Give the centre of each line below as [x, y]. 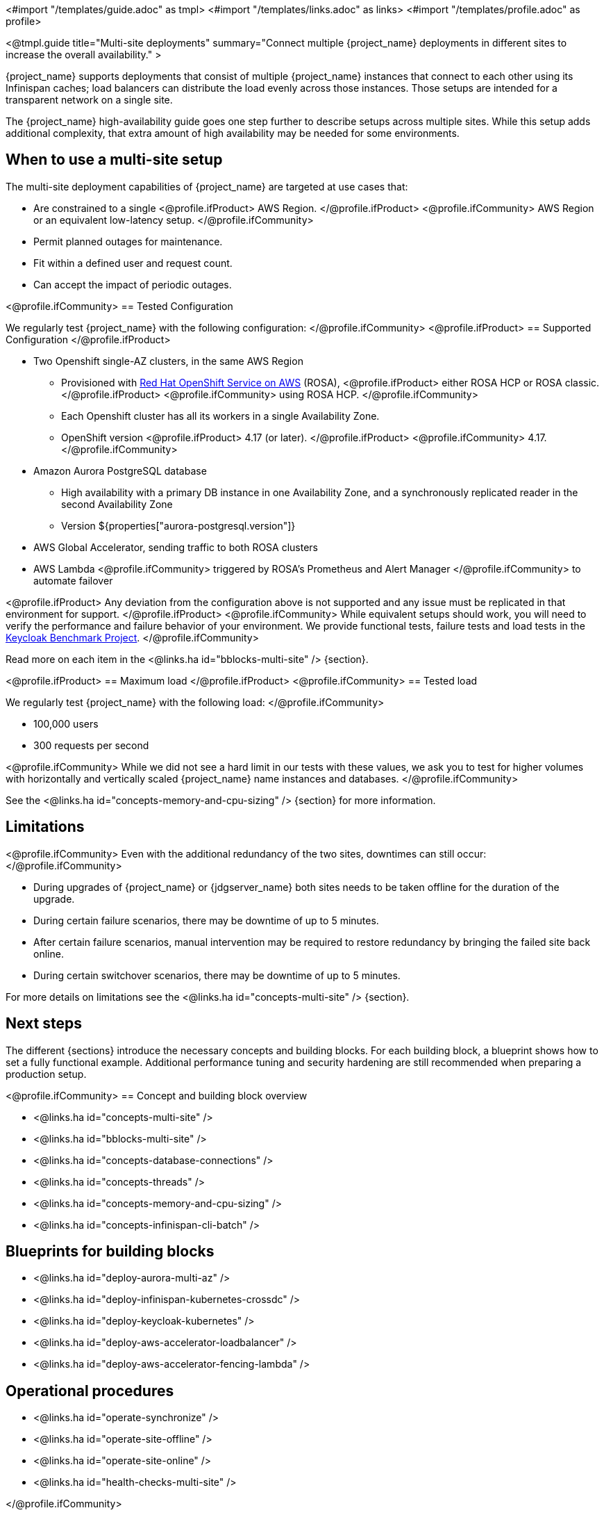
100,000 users [66, 723]
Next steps [44, 1024]
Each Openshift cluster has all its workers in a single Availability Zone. [220, 416]
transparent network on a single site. [89, 100]
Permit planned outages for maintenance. [128, 241]
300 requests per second [91, 745]
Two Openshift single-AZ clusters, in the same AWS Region [168, 361]
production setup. [46, 1074]
